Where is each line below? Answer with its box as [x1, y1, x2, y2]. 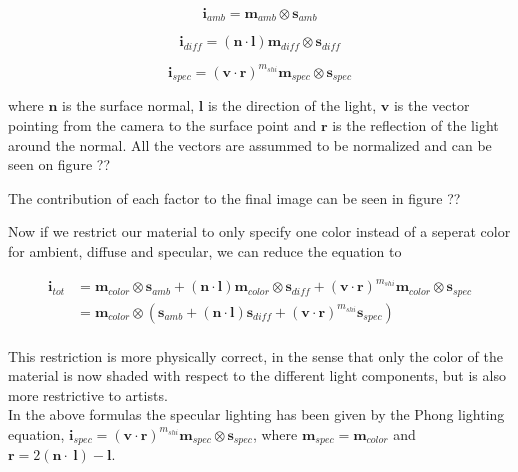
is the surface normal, [62, 95, 195, 116]
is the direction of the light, [207, 95, 377, 116]
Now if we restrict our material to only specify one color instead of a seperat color [8, 221, 511, 242]
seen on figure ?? [8, 154, 110, 175]
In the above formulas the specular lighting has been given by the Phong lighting [8, 404, 505, 425]
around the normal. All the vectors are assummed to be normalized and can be [8, 134, 492, 155]
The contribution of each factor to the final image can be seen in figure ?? [8, 187, 461, 208]
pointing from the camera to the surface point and [8, 115, 317, 135]
